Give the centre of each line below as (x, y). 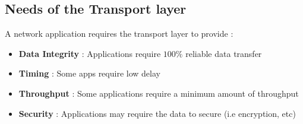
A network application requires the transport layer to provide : (119, 34)
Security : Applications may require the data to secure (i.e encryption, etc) (157, 113)
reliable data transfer (224, 53)
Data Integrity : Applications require (90, 53)
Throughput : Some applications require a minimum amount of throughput (159, 93)
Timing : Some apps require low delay (89, 73)
